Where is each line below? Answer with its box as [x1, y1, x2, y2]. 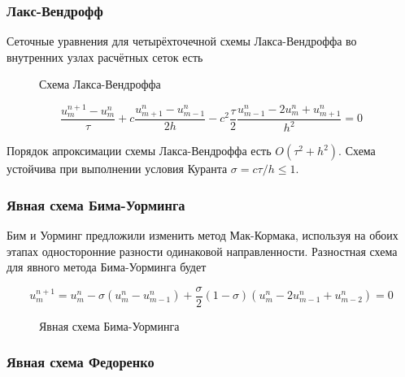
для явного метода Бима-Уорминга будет [7, 258, 207, 275]
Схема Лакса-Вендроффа [39, 76, 161, 93]
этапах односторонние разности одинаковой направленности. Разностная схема [7, 242, 398, 259]
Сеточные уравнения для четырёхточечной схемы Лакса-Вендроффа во [7, 32, 357, 50]
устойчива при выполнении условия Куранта [7, 160, 228, 177]
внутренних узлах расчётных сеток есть [7, 48, 203, 65]
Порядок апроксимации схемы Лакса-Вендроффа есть [7, 142, 272, 159]
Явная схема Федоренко [7, 352, 155, 372]
